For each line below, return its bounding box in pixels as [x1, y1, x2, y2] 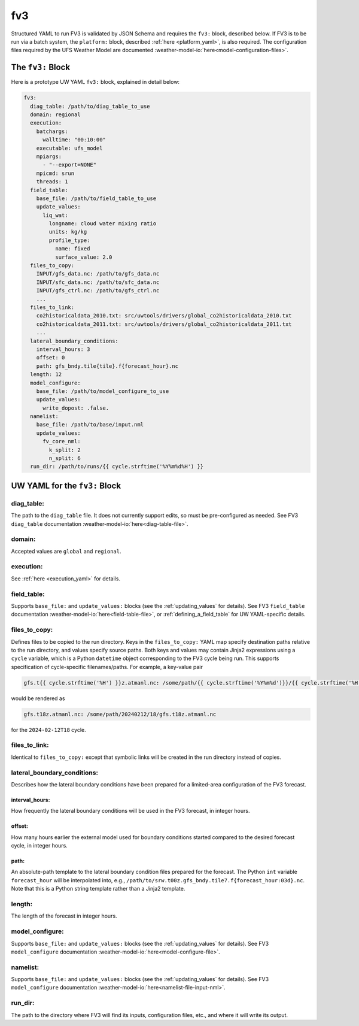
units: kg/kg [48, 228, 87, 235]
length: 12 [30, 371, 62, 378]
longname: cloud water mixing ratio [48, 220, 157, 227]
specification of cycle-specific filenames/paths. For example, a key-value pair [11, 663, 203, 670]
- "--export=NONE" [42, 162, 97, 168]
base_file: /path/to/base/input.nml [36, 421, 144, 428]
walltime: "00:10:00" [42, 137, 106, 143]
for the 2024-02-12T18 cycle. [11, 726, 86, 733]
